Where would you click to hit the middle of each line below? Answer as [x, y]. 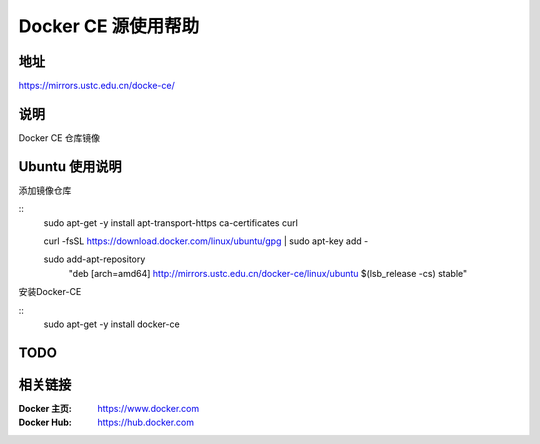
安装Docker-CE [50, 292]
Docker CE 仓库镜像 [59, 137]
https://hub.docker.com [146, 422]
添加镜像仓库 [45, 190]
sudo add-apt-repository [94, 259]
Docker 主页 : [45, 408]
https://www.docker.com [148, 408]
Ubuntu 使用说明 [70, 166]
